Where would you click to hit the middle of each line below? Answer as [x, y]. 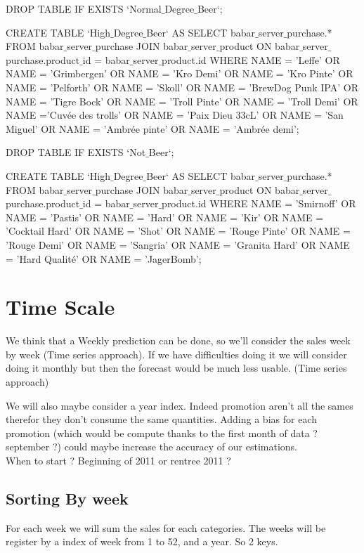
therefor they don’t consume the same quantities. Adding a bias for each [161, 419]
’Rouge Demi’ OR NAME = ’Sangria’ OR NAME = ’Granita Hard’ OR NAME [178, 244]
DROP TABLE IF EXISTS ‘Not [76, 152]
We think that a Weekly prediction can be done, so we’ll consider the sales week [178, 340]
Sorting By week [67, 498]
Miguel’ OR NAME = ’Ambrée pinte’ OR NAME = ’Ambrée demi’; [152, 128]
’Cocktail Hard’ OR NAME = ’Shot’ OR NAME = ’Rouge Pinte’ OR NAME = [178, 231]
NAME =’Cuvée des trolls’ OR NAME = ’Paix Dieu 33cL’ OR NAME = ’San [175, 115]
